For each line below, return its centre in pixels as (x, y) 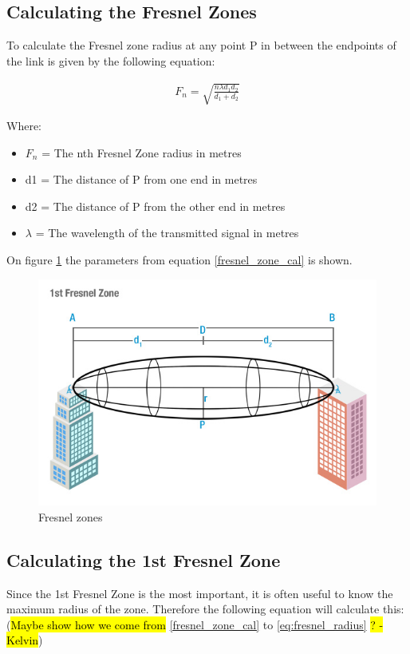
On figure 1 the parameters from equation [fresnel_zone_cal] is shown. (179, 259)
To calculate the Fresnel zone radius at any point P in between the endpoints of (201, 45)
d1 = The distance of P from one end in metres (141, 179)
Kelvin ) (25, 640)
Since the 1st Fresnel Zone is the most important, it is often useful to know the (200, 593)
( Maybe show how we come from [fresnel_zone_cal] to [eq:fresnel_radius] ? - (195, 624)
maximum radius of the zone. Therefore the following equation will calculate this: (205, 609)
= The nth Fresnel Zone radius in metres (142, 152)
